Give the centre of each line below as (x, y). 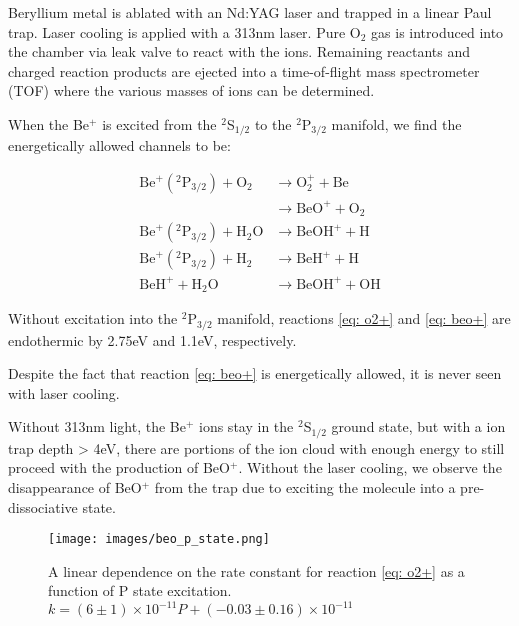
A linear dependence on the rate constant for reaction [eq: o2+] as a (256, 570)
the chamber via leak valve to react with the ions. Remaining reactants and (239, 51)
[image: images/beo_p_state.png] (159, 539)
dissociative (43, 506)
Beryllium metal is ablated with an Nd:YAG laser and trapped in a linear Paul (250, 12)
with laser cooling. (64, 392)
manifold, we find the (396, 123)
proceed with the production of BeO (119, 467)
